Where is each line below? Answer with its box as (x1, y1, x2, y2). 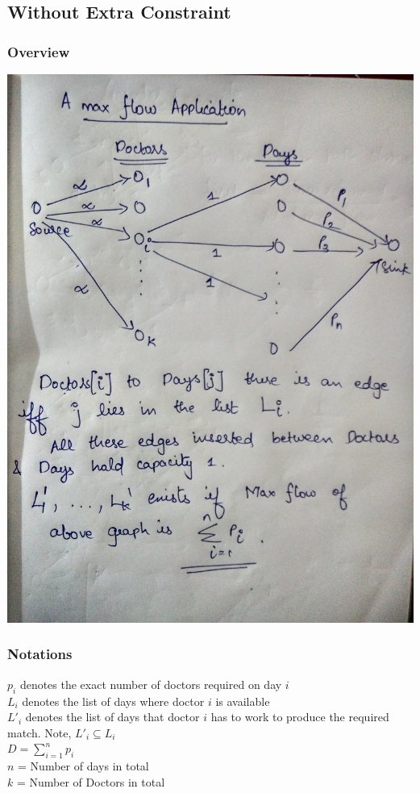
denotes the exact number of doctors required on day (19, 675, 282, 692)
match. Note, (7, 724, 72, 741)
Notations (7, 644, 73, 664)
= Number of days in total (18, 758, 149, 774)
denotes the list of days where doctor (22, 692, 205, 709)
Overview (7, 41, 70, 61)
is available (215, 692, 270, 709)
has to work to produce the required (210, 708, 389, 725)
